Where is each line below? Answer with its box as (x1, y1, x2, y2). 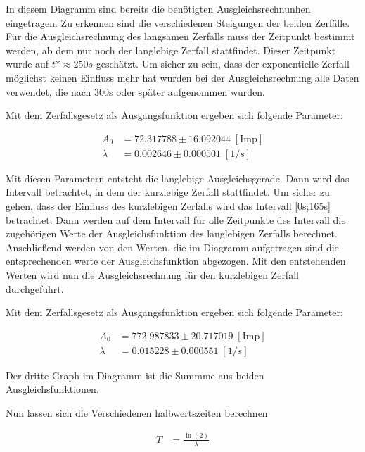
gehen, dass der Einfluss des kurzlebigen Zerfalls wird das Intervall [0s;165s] (6, 199, 331, 213)
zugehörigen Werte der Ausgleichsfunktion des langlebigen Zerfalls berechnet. (6, 226, 338, 241)
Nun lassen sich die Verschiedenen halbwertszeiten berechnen (6, 406, 268, 420)
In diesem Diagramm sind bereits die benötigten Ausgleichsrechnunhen (6, 1, 311, 15)
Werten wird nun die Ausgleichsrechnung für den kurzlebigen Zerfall (6, 267, 299, 282)
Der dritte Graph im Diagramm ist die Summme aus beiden (6, 368, 264, 382)
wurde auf (6, 56, 49, 71)
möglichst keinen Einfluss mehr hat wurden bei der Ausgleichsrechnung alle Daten (6, 70, 359, 84)
